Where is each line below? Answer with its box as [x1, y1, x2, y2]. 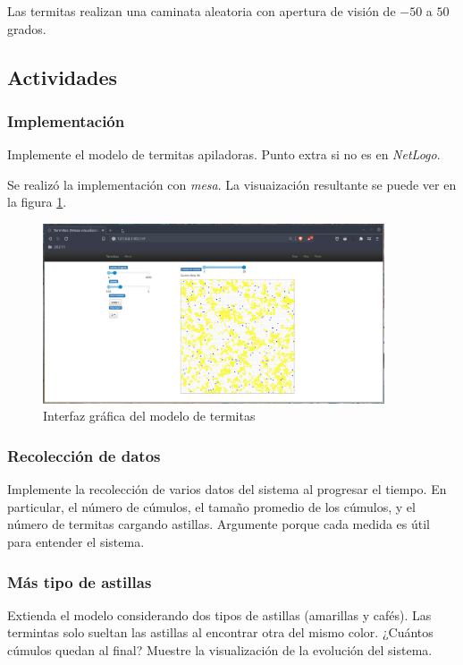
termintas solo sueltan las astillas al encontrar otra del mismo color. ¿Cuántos [7, 623, 434, 642]
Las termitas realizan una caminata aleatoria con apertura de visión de [7, 2, 396, 20]
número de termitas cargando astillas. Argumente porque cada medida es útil [7, 515, 430, 533]
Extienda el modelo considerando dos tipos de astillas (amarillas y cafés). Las [7, 605, 432, 624]
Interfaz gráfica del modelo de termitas [43, 406, 256, 425]
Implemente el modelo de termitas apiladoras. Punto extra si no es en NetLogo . [7, 145, 441, 164]
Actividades [7, 63, 118, 90]
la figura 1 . [7, 192, 67, 211]
